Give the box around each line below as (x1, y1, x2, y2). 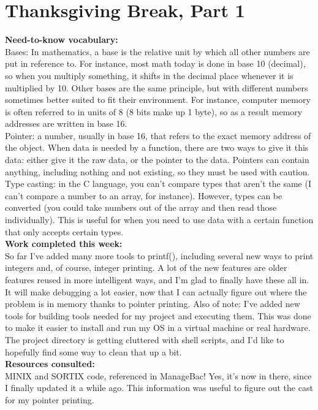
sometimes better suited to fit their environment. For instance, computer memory (5, 93, 311, 106)
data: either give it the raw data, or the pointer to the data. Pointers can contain (5, 153, 309, 166)
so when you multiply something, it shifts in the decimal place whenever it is (5, 69, 293, 82)
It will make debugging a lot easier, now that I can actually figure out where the (5, 285, 307, 298)
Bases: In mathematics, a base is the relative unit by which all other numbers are (5, 45, 310, 58)
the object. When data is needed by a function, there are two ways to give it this (5, 141, 309, 154)
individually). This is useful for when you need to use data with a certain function (5, 213, 314, 226)
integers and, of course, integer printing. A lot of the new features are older (5, 261, 287, 274)
